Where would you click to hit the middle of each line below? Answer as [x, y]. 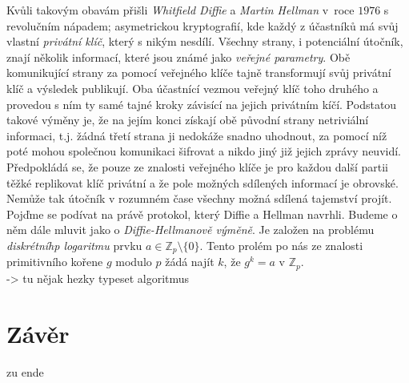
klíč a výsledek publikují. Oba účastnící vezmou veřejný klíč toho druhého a [192, 88]
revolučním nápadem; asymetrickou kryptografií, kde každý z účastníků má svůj [202, 25]
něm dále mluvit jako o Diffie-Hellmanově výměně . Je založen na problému [190, 230]
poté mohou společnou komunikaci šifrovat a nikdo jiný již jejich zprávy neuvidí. [204, 151]
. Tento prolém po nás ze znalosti [281, 245]
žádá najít [190, 262]
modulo [134, 262]
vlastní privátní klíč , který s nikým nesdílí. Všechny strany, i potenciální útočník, [205, 41]
